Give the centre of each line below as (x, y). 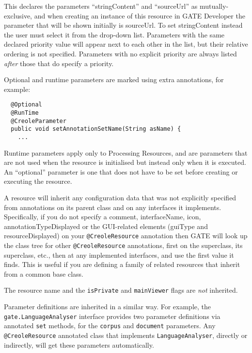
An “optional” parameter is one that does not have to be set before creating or (121, 171)
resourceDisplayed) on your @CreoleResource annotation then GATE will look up (126, 236)
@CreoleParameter (39, 121)
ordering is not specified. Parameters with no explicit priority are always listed (120, 53)
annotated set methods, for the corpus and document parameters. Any (110, 326)
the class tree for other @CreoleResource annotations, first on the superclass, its (123, 245)
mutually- (214, 6)
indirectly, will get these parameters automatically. (79, 344)
